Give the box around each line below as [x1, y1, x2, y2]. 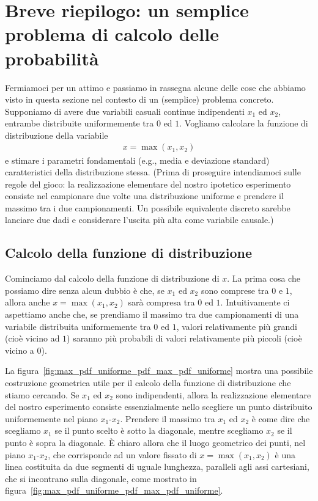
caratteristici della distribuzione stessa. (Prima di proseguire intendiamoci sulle [5, 166, 301, 178]
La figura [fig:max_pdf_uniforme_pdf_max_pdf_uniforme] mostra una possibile [5, 364, 313, 377]
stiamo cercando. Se [5, 388, 79, 401]
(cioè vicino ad [5, 332, 60, 345]
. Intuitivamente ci [220, 296, 290, 309]
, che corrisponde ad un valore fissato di [48, 448, 197, 461]
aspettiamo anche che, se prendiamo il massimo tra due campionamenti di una [5, 308, 299, 321]
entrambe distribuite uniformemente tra [5, 117, 154, 130]
